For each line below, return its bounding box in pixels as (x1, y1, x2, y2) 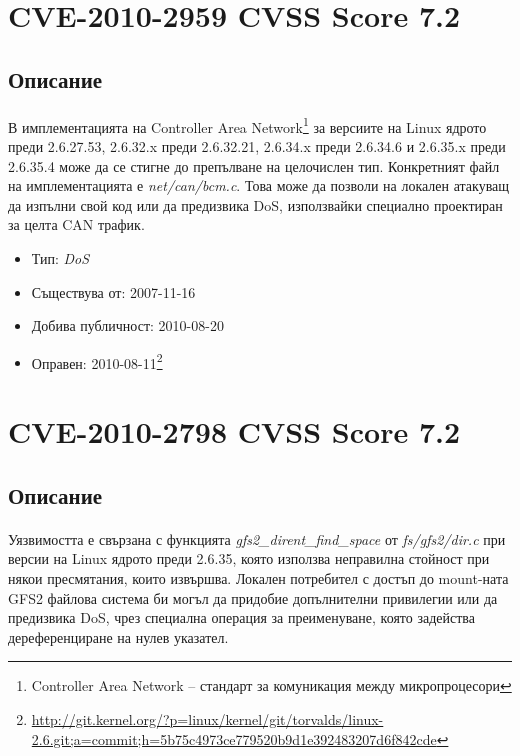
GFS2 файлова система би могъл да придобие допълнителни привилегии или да (8, 587, 498, 608)
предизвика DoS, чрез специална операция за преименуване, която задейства (8, 607, 475, 628)
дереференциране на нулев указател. (8, 626, 229, 647)
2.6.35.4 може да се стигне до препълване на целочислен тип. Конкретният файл (8, 155, 500, 176)
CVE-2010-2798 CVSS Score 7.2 (8, 411, 461, 452)
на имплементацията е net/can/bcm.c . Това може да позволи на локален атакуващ (8, 175, 510, 196)
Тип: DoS (31, 247, 90, 268)
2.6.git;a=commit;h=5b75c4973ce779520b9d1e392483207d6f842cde (31, 728, 437, 749)
